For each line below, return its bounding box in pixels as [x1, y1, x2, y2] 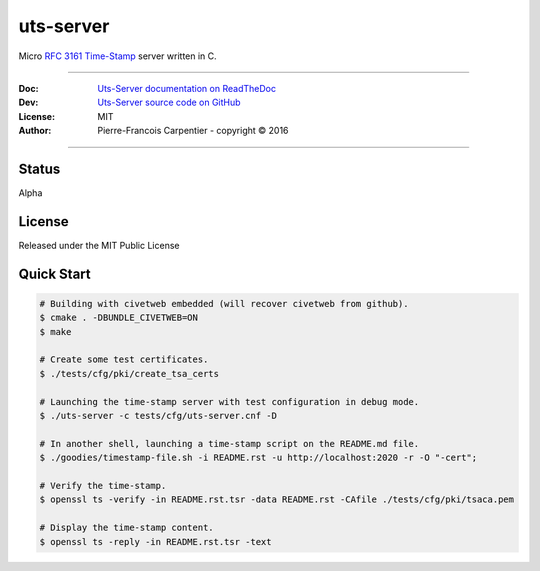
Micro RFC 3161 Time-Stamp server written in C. [18, 50, 217, 62]
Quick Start [18, 265, 91, 282]
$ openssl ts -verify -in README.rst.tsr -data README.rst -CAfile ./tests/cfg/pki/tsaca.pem [39, 494, 515, 505]
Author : [18, 125, 52, 137]
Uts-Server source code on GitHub [97, 96, 241, 109]
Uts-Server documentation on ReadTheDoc [97, 82, 277, 94]
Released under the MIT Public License [18, 239, 180, 251]
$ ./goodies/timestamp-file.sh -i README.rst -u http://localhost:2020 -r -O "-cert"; [39, 452, 478, 464]
